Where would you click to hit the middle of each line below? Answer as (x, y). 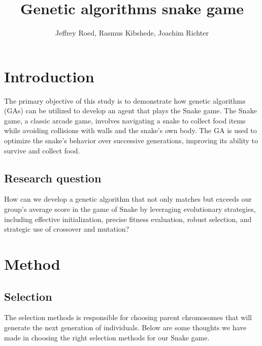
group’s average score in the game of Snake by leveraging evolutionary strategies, (130, 209)
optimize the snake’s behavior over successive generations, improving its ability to (131, 140)
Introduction (49, 76)
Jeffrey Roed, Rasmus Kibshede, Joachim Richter (132, 33)
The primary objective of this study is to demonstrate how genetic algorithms (125, 100)
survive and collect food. (42, 150)
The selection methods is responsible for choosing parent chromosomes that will (128, 317)
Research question (53, 178)
